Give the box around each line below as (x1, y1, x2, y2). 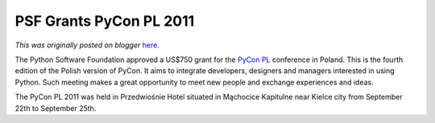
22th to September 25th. (14, 103, 97, 113)
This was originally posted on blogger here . (14, 40, 160, 50)
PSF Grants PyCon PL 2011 (14, 12, 195, 30)
